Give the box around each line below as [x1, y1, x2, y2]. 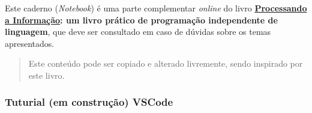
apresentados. [5, 37, 55, 49]
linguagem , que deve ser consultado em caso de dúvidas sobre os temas [5, 25, 271, 38]
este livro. [28, 69, 65, 81]
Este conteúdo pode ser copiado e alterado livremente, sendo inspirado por [28, 57, 303, 70]
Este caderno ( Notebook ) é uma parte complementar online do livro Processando [5, 2, 307, 14]
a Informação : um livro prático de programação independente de [5, 13, 278, 26]
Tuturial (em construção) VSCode [5, 94, 173, 109]
